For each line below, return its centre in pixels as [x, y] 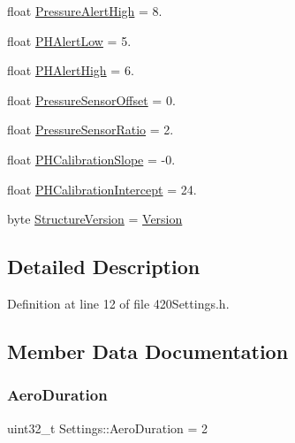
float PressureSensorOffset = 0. [91, 99]
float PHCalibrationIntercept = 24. [102, 189]
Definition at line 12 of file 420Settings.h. [118, 303]
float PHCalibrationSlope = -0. [91, 159]
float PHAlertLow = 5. [69, 40]
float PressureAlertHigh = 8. [85, 11]
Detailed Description [104, 267]
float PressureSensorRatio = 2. [91, 130]
